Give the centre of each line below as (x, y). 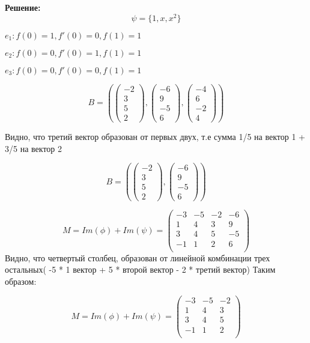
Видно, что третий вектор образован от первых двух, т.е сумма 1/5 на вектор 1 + (155, 136)
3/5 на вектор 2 (33, 148)
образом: (21, 281)
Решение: (23, 7)
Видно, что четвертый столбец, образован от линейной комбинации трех (138, 257)
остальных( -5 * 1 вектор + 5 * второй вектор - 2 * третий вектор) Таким (140, 269)
